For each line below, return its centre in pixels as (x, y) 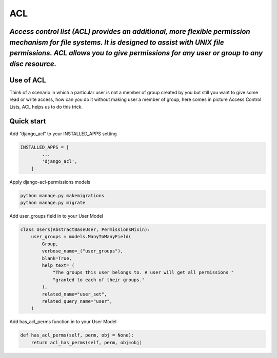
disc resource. (33, 64)
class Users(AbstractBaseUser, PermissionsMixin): (85, 230)
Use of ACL (28, 80)
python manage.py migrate (53, 203)
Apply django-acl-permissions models (50, 182)
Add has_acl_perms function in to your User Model (63, 322)
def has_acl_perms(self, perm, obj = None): (77, 335)
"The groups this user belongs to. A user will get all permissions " (143, 272)
